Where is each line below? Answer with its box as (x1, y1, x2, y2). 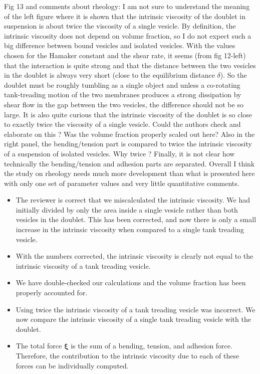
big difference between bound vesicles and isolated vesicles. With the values (4, 40, 235, 51)
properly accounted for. (16, 287, 88, 298)
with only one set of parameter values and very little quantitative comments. (4, 177, 239, 188)
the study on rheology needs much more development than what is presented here (4, 168, 255, 178)
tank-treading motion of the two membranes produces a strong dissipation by (4, 89, 241, 100)
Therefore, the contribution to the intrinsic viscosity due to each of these (16, 350, 239, 360)
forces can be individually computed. (16, 360, 129, 370)
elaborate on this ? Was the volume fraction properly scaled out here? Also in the (4, 128, 255, 139)
